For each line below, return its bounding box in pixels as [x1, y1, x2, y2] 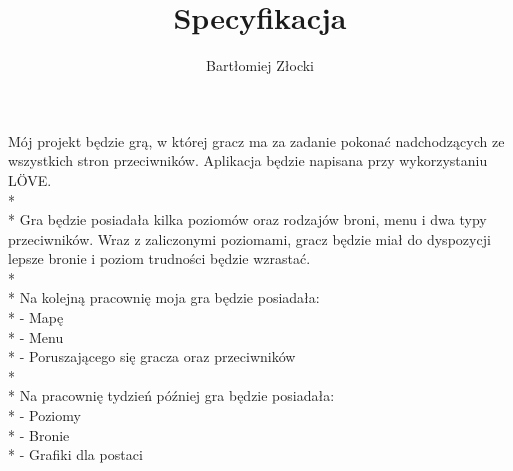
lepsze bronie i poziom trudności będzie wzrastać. [8, 248, 311, 269]
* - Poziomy [8, 405, 81, 426]
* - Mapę [8, 307, 64, 328]
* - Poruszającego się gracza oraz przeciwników [8, 346, 296, 367]
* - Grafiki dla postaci [8, 444, 143, 465]
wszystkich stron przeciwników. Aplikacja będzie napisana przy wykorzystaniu [8, 150, 488, 171]
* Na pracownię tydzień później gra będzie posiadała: [8, 385, 335, 406]
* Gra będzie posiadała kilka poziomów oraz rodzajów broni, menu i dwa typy [8, 209, 487, 230]
